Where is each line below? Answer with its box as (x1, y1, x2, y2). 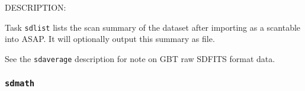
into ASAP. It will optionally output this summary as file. (5, 32, 215, 45)
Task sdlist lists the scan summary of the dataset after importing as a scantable (5, 21, 301, 33)
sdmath (5, 79, 35, 89)
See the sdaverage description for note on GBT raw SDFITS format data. (5, 52, 275, 64)
